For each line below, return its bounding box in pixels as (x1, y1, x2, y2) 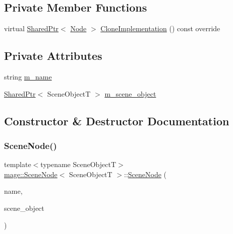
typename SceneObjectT (40, 159, 116, 170)
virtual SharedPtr (4, 23, 59, 34)
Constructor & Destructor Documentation (4, 113, 229, 128)
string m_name (4, 71, 52, 82)
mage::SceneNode (4, 169, 57, 179)
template (4, 159, 31, 170)
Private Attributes (4, 48, 102, 63)
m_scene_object (104, 88, 156, 99)
